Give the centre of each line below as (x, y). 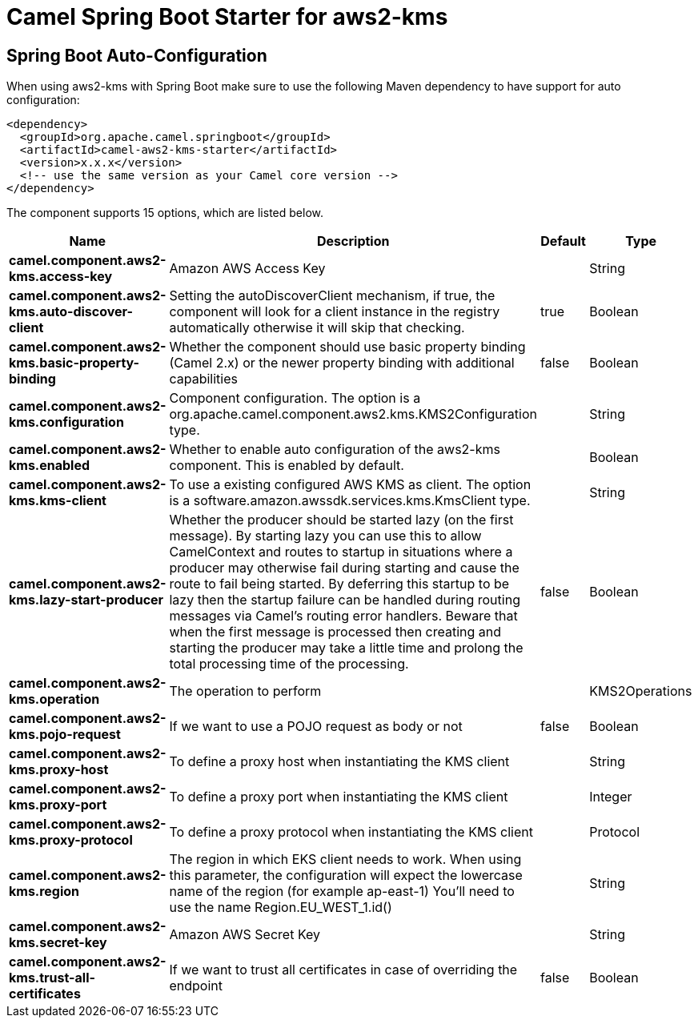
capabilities (203, 379)
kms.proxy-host (59, 770)
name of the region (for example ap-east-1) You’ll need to (342, 891)
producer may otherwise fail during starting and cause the (344, 568)
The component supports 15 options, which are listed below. (165, 213)
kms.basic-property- (74, 363)
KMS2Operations (641, 691)
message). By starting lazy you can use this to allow (325, 536)
